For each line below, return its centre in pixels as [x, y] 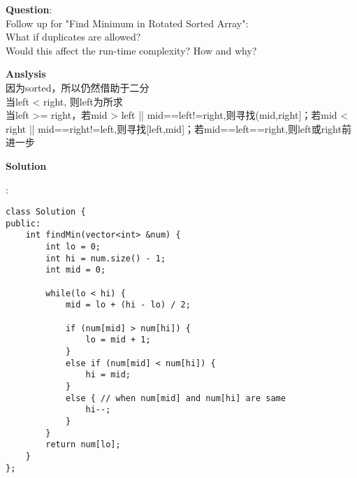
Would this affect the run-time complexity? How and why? [131, 50]
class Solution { [46, 212]
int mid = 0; [76, 270]
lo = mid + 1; [118, 340]
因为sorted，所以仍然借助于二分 [78, 87]
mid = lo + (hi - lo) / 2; [128, 305]
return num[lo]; [83, 445]
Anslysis [26, 74]
